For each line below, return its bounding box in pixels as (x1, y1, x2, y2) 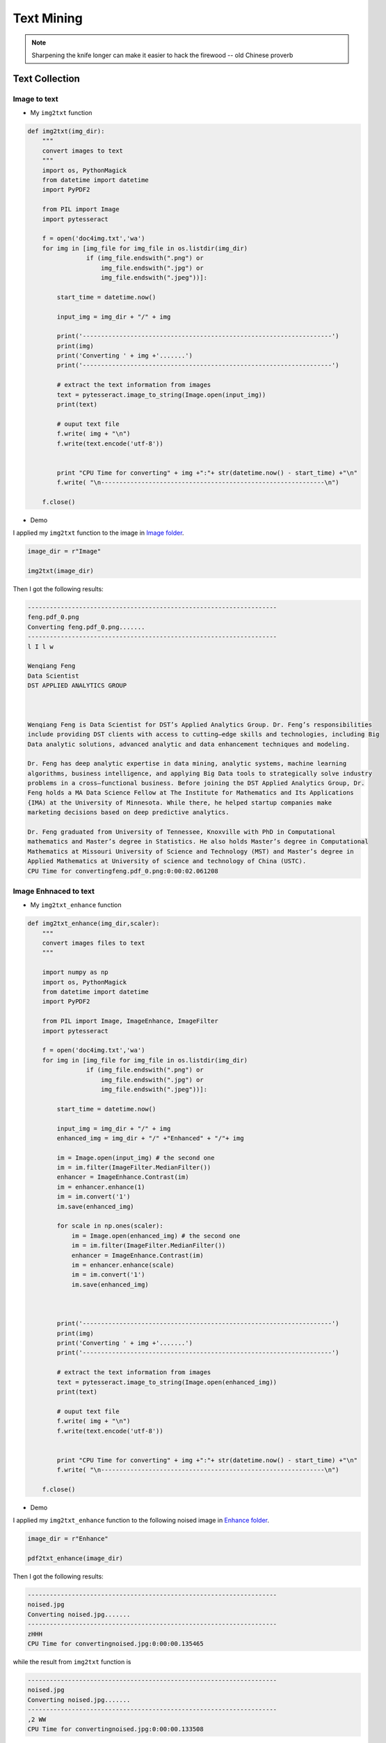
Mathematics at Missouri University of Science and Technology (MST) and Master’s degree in (27, 847, 354, 855)
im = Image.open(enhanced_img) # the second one (71, 1231, 241, 1240)
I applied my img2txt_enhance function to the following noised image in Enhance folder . (13, 1516, 270, 1525)
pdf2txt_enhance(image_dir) (27, 1555, 123, 1562)
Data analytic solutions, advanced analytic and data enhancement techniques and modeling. (27, 740, 351, 748)
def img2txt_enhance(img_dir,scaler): (27, 920, 160, 927)
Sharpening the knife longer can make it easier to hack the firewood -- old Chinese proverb (31, 51, 293, 59)
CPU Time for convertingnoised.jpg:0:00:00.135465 (27, 1640, 204, 1648)
